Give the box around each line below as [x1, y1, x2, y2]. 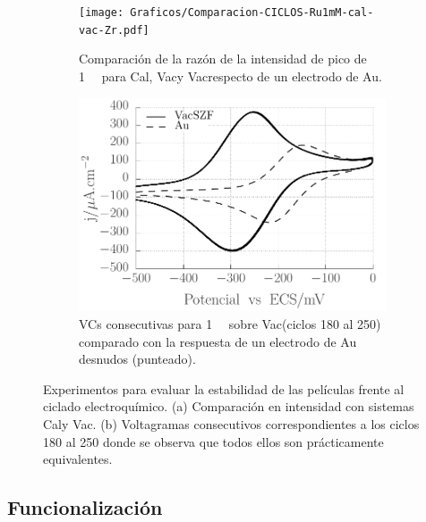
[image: [79, 6, 124, 19]
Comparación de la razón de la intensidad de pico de [79, 49, 367, 68]
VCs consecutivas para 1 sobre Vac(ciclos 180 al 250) [79, 314, 381, 333]
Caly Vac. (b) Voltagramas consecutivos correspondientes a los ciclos [43, 414, 420, 433]
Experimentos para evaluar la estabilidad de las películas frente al [43, 379, 405, 398]
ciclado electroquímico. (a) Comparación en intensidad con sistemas [43, 397, 414, 416]
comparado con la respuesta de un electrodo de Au [79, 332, 357, 350]
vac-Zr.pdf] [79, 23, 149, 37]
